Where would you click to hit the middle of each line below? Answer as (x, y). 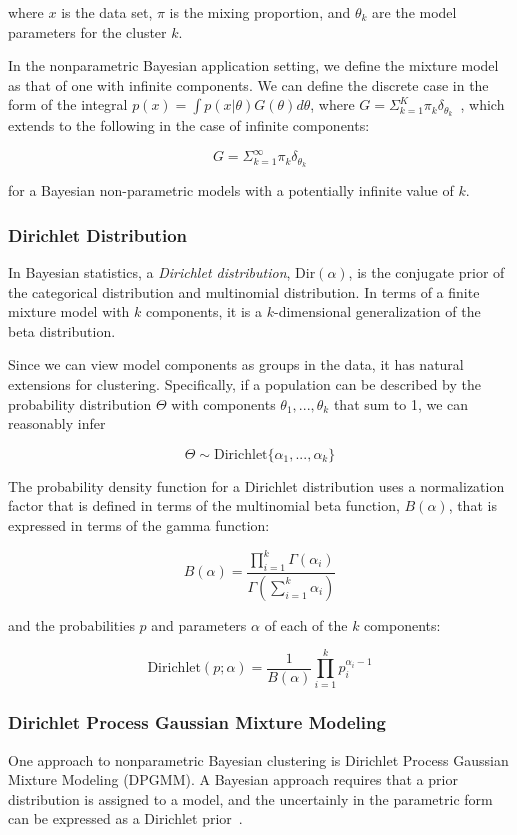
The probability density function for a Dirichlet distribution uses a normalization (256, 485)
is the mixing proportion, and (260, 12)
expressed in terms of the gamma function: (139, 524)
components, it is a (204, 311)
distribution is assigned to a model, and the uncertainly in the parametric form (250, 798)
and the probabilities (71, 624)
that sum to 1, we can (401, 403)
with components (223, 403)
